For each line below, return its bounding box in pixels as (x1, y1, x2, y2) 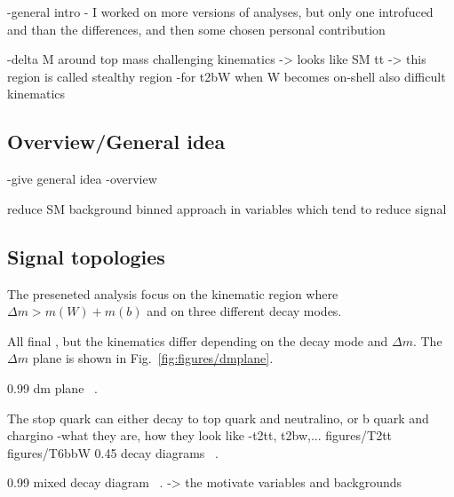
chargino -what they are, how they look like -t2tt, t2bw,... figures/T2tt (7, 426, 393, 445)
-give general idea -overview (7, 170, 157, 188)
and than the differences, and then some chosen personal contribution (7, 20, 386, 38)
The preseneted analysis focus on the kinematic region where (7, 284, 339, 303)
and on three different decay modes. (147, 302, 342, 320)
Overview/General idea (7, 128, 226, 155)
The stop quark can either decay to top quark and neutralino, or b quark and (7, 408, 429, 427)
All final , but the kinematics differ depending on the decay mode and (7, 331, 388, 350)
